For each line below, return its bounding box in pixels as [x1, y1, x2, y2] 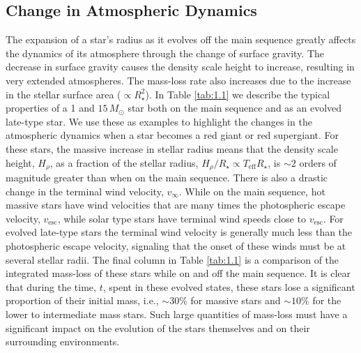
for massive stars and [190, 293, 281, 308]
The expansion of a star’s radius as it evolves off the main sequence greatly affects [6, 32, 356, 47]
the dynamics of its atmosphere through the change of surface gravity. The [6, 45, 325, 60]
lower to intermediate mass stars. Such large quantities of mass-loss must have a [6, 306, 348, 321]
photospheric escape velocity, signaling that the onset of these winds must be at [6, 238, 346, 253]
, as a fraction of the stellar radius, [49, 155, 199, 170]
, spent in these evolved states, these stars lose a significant [102, 279, 355, 294]
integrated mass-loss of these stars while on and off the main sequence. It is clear [6, 266, 351, 280]
